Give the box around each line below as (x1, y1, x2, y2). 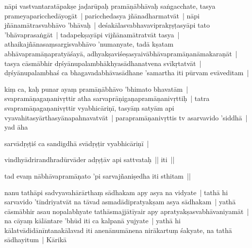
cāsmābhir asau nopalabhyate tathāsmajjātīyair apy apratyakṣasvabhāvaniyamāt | (4, 206, 249, 216)
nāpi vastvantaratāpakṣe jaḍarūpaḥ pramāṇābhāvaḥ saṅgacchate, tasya (4, 1, 216, 11)
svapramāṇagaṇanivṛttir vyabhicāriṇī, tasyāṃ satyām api (4, 102, 174, 113)
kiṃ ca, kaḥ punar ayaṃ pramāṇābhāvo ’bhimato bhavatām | (4, 83, 188, 94)
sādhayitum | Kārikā (4, 234, 67, 245)
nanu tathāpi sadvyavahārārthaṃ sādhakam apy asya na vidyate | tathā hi (4, 187, 228, 197)
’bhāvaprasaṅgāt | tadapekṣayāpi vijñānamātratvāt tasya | (4, 29, 180, 39)
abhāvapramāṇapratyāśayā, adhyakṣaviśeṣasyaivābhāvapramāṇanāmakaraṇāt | (4, 48, 237, 58)
